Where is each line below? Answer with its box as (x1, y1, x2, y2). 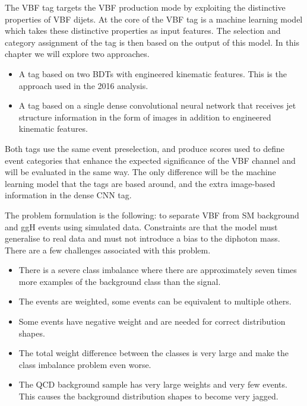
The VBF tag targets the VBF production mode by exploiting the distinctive (5, 1, 286, 13)
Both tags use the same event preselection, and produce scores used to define (5, 142, 284, 154)
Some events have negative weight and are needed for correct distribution (18, 315, 286, 328)
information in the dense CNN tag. (5, 189, 132, 201)
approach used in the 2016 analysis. (18, 79, 148, 91)
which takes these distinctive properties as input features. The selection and (5, 24, 281, 37)
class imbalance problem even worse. (18, 358, 151, 370)
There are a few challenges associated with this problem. (5, 243, 211, 256)
